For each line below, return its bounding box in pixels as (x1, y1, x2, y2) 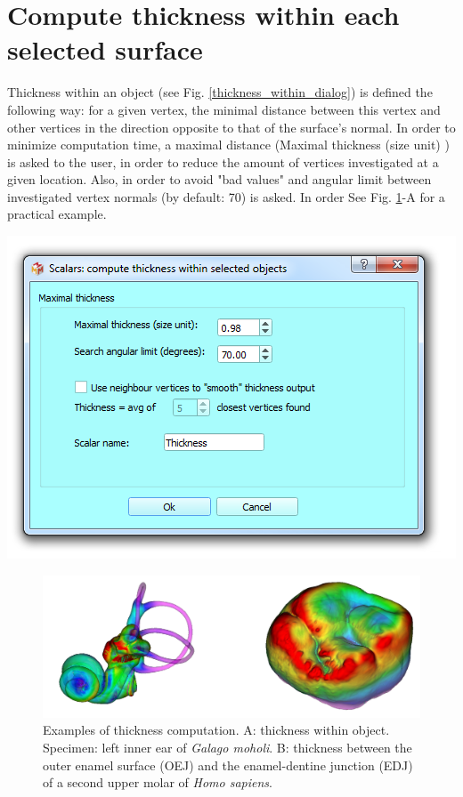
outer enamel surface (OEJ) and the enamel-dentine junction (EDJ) (43, 755, 413, 774)
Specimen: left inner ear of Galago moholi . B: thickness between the (43, 738, 412, 757)
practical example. (7, 205, 107, 223)
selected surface (7, 31, 203, 68)
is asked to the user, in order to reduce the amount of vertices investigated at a (7, 152, 439, 171)
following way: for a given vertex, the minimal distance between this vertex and (7, 100, 441, 118)
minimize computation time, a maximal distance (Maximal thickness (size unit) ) (7, 135, 450, 154)
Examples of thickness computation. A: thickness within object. (43, 721, 390, 739)
